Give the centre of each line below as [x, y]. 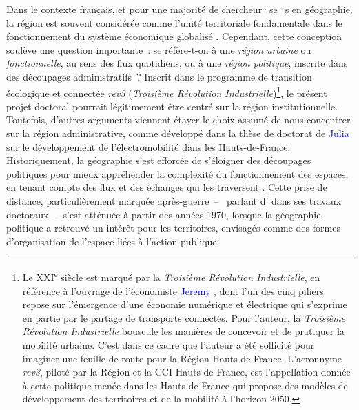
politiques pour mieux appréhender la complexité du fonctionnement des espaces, [177, 173]
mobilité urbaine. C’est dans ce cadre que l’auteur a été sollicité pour [168, 344]
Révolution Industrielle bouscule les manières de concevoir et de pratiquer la [183, 331]
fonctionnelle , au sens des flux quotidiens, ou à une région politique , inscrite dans [177, 63]
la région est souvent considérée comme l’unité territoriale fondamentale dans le [174, 22]
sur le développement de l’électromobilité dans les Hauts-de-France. [148, 146]
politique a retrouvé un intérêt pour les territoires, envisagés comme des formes [173, 228]
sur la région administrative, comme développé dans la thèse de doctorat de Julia [178, 133]
